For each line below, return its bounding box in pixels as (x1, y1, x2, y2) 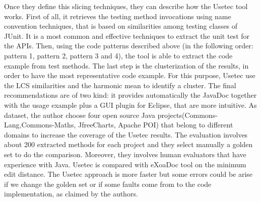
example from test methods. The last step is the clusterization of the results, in (4, 60, 249, 71)
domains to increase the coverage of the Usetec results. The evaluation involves (4, 129, 248, 140)
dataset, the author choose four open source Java (4, 109, 155, 120)
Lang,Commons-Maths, (4, 119, 76, 130)
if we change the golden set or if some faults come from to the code (4, 178, 212, 189)
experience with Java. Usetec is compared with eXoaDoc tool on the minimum (4, 159, 246, 169)
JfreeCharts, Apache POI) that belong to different (78, 119, 233, 130)
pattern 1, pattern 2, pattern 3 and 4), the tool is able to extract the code (4, 50, 233, 60)
